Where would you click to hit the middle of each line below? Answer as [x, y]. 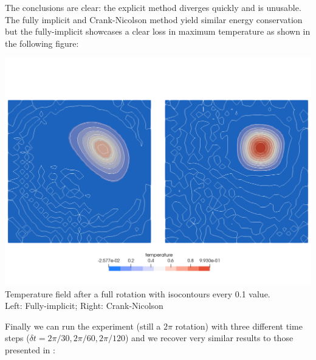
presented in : [30, 349]
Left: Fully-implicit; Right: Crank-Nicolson [84, 306]
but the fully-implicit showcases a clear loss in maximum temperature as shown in [158, 31]
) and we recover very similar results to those [209, 338]
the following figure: [42, 43]
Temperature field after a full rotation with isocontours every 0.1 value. [138, 293]
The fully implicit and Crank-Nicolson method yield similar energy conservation [154, 19]
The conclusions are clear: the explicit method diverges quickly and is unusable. [153, 7]
